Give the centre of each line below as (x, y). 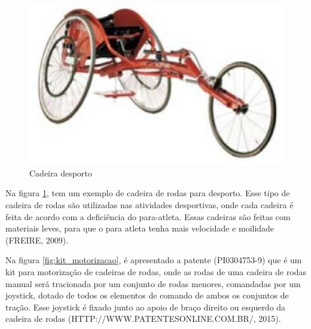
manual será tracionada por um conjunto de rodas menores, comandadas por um (153, 283)
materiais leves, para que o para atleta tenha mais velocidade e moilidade (140, 228)
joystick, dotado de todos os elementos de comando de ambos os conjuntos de (147, 295)
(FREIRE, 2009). (37, 240)
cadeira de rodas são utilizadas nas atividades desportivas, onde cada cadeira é (150, 204)
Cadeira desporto (61, 173)
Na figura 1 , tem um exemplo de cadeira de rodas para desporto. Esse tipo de (148, 193)
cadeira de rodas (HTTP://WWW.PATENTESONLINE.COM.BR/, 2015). (143, 319)
